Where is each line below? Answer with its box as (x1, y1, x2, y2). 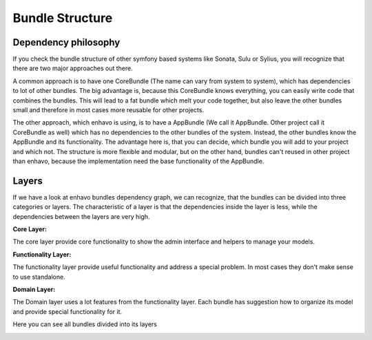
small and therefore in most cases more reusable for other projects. (12, 106, 205, 114)
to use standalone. (12, 273, 65, 281)
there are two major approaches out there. (12, 64, 134, 72)
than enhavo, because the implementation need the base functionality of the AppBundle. (12, 157, 265, 165)
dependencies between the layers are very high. (12, 212, 150, 220)
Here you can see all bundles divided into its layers (12, 320, 158, 328)
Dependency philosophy (12, 36, 121, 48)
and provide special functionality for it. (12, 307, 123, 316)
